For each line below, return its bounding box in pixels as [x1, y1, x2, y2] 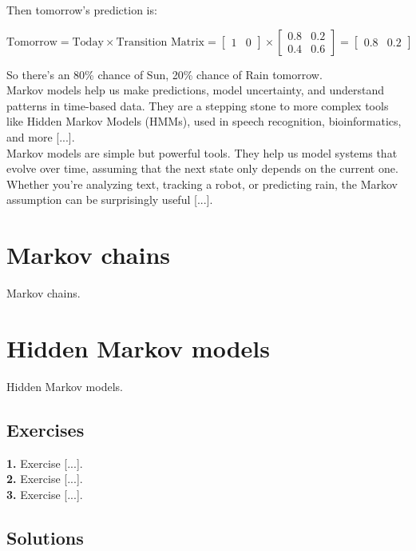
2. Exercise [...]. [6, 470, 83, 487]
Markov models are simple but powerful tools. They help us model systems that [6, 144, 398, 161]
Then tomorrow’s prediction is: [6, 2, 157, 18]
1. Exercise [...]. [6, 454, 83, 471]
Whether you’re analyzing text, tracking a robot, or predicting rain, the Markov [6, 175, 398, 192]
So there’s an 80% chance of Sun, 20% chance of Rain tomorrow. [6, 66, 323, 82]
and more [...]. [6, 128, 75, 145]
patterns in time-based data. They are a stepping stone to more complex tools [6, 97, 389, 114]
